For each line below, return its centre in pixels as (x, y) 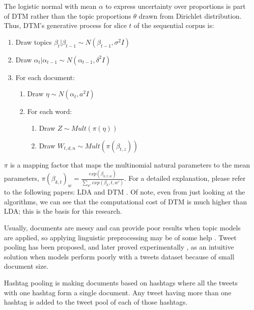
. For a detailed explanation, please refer (185, 178)
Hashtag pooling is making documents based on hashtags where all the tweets (121, 283)
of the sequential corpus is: (174, 25)
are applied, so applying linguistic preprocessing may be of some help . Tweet (120, 237)
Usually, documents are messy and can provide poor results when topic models (122, 228)
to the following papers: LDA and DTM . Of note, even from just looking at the (125, 192)
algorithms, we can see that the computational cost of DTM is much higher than (126, 201)
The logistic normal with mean (50, 6)
